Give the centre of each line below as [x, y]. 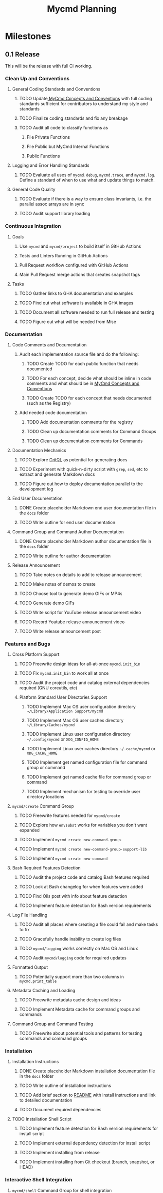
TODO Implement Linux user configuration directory [79, 734]
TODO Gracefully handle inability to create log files [70, 939]
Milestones [28, 36]
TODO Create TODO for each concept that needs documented [89, 398]
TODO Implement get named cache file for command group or [89, 777]
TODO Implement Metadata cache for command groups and [80, 1009]
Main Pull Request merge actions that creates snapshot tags [80, 274]
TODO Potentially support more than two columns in [72, 977]
